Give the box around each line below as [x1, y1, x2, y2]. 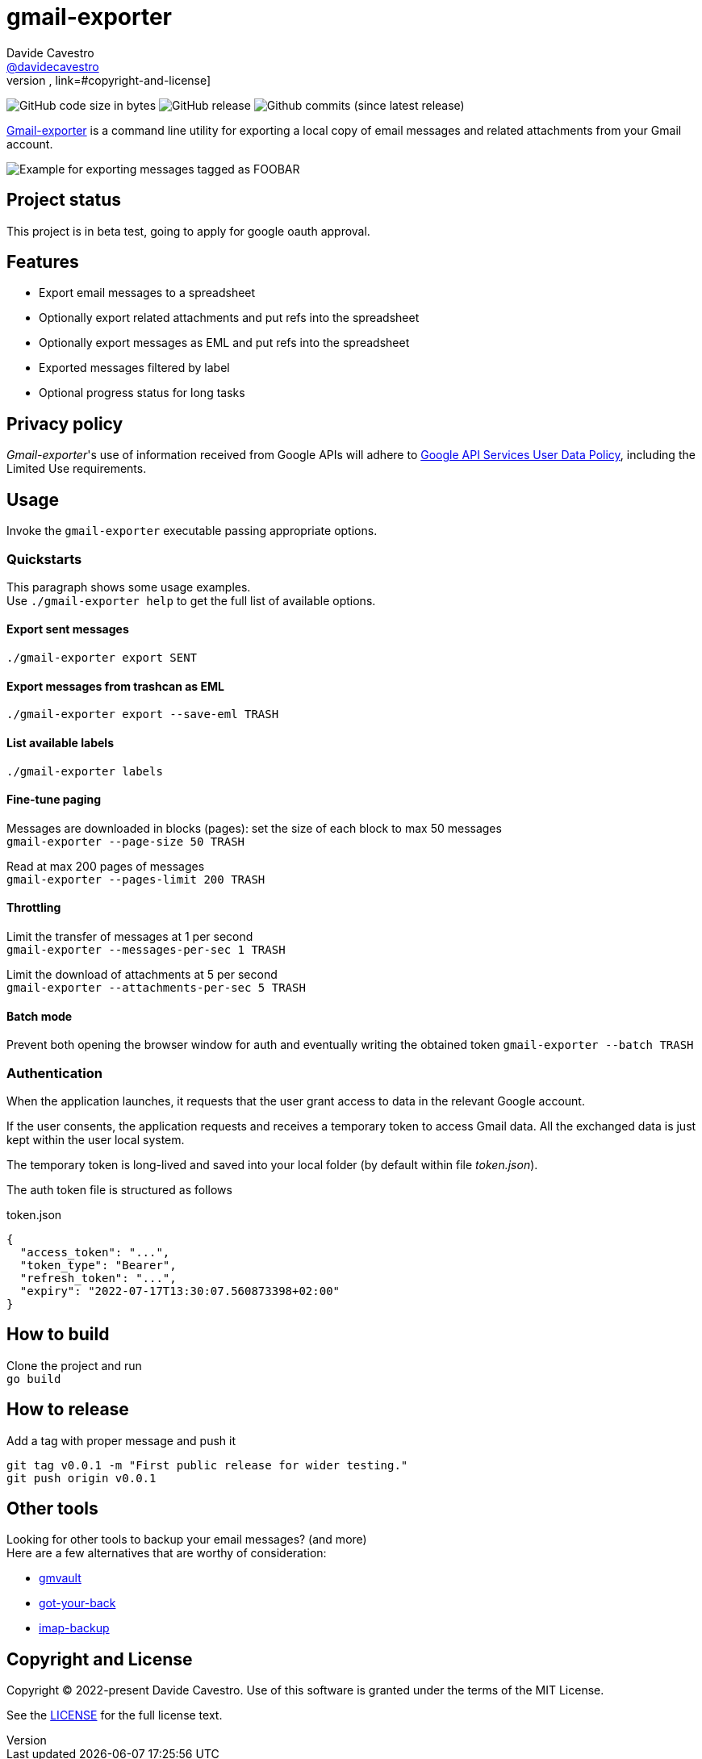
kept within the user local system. [6, 1132, 185, 1147]
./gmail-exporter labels [6, 764, 163, 778]
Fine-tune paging [6, 792, 102, 807]
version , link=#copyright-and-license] [6, 73, 211, 87]
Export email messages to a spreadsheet [39, 286, 256, 300]
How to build [6, 1324, 110, 1345]
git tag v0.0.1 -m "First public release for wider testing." [6, 1458, 408, 1472]
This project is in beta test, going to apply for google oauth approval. [6, 224, 370, 238]
